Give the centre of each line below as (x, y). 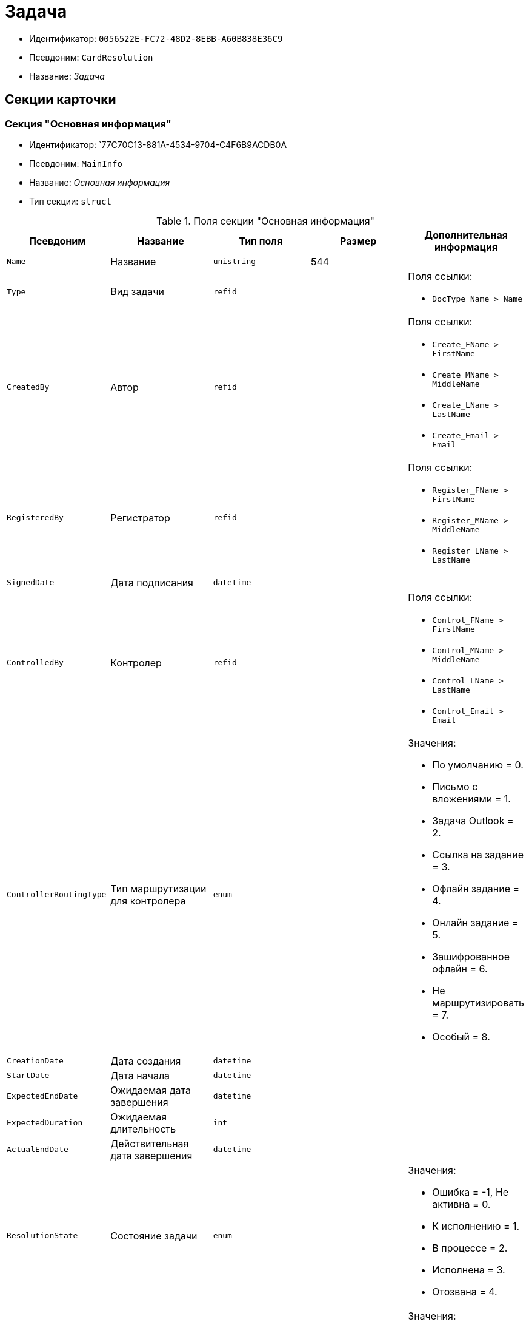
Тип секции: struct (70, 201)
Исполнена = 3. (469, 1269)
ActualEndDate (38, 1150)
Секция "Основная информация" (88, 124)
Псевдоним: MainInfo (76, 163)
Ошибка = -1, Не (471, 1192)
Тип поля (261, 241)
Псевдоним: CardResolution (91, 57)
